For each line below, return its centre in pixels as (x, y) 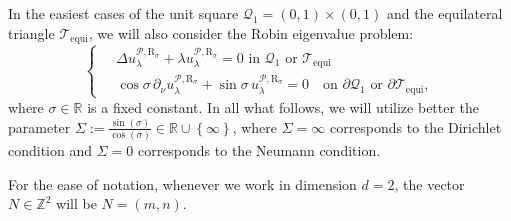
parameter (39, 126)
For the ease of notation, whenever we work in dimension (182, 183)
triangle (31, 32)
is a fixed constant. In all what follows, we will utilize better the (283, 106)
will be (76, 203)
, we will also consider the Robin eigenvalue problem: (251, 32)
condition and (50, 150)
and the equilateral (444, 13)
